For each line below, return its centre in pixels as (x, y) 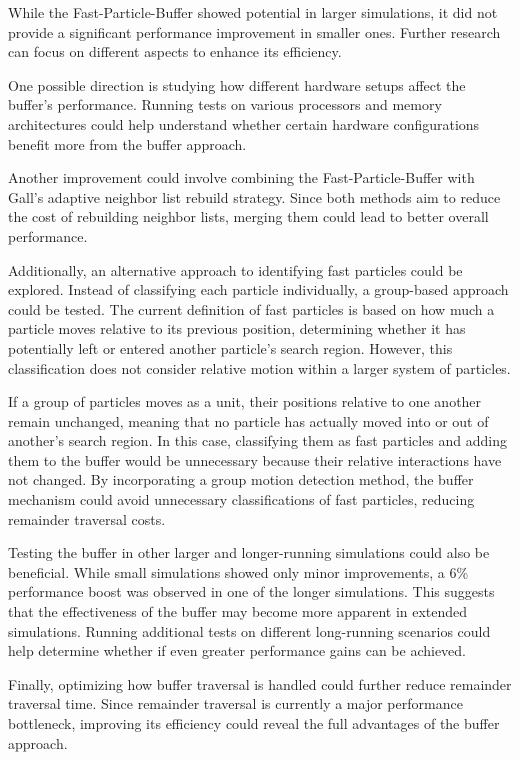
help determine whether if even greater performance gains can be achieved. (237, 650)
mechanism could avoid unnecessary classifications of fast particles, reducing (241, 499)
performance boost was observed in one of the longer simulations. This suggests (251, 591)
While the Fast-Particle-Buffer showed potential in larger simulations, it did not (253, 12)
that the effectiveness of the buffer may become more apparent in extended (238, 611)
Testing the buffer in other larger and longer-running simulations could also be (249, 552)
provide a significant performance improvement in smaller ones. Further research (254, 31)
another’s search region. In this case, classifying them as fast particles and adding (257, 440)
